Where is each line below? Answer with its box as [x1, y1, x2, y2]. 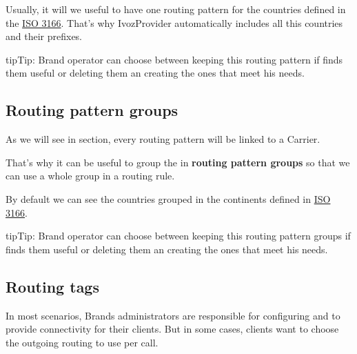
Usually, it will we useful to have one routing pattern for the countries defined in [6, 2, 346, 16]
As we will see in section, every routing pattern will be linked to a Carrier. [6, 132, 320, 146]
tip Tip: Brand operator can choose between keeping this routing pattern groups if [6, 228, 351, 243]
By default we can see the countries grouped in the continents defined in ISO [6, 191, 331, 206]
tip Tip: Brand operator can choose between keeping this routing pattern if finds [6, 52, 343, 66]
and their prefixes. [6, 29, 83, 43]
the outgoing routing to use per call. [6, 335, 159, 349]
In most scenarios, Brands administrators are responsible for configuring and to [6, 308, 340, 322]
